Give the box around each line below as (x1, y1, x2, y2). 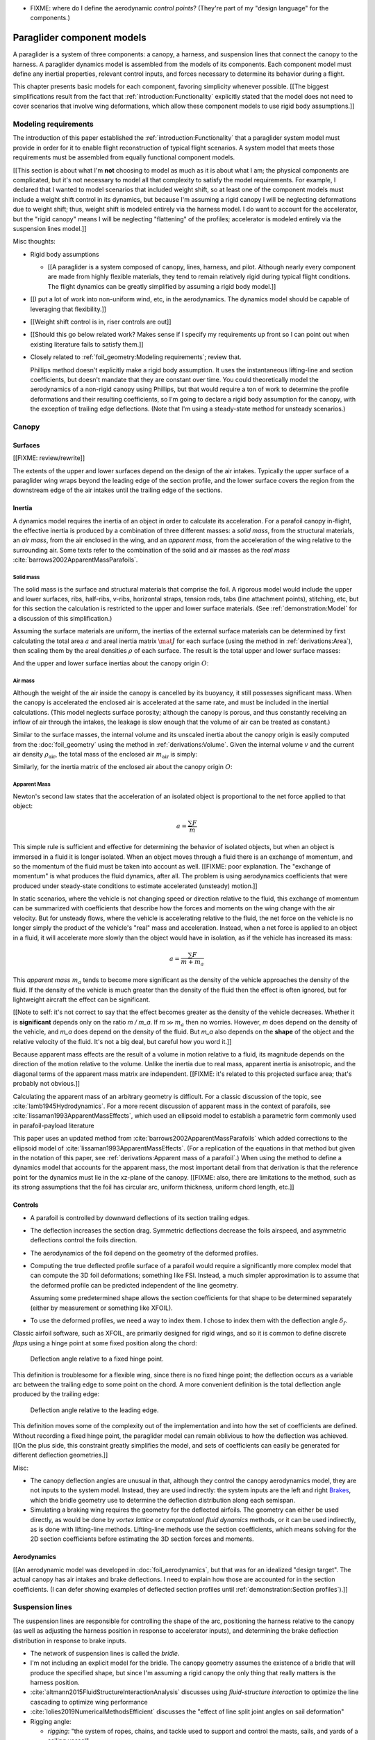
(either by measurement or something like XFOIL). (30, 1304, 173, 1312)
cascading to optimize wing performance (30, 1698, 149, 1706)
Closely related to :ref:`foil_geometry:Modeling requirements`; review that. (30, 353, 242, 361)
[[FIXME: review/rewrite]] (12, 454, 85, 462)
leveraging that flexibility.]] (30, 305, 107, 313)
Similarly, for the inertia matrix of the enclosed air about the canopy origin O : (12, 763, 233, 771)
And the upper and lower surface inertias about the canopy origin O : (12, 659, 209, 667)
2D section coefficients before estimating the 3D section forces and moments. (30, 1535, 254, 1543)
